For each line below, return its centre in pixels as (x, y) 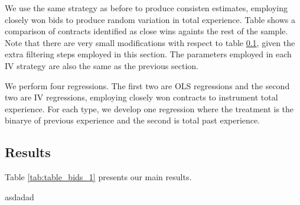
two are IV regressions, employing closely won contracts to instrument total (141, 97)
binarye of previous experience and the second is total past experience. (133, 120)
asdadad (19, 196)
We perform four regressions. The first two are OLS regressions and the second (147, 85)
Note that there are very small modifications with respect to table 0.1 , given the (150, 42)
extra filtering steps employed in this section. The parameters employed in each (148, 54)
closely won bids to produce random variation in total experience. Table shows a (150, 19)
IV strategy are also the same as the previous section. (102, 65)
